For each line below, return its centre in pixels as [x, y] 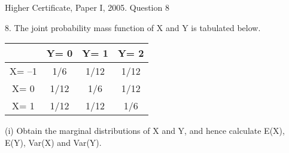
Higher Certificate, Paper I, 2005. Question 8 [87, 7]
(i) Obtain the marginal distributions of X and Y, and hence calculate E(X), [145, 131]
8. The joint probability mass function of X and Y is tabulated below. [133, 27]
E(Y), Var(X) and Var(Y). [53, 142]
